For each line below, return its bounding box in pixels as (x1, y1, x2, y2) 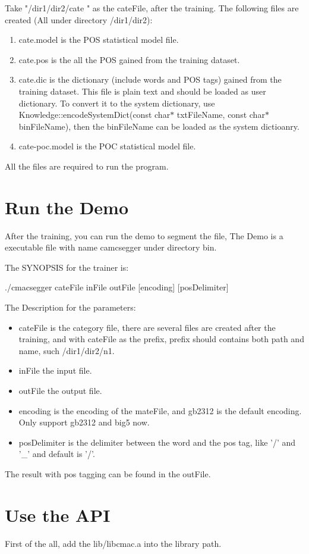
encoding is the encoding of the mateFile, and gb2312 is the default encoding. (18, 404, 302, 417)
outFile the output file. (18, 384, 102, 396)
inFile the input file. (18, 364, 92, 377)
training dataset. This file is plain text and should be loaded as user (18, 84, 266, 97)
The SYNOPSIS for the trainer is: (5, 261, 129, 273)
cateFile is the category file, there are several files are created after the (18, 321, 276, 333)
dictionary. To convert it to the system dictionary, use (18, 96, 215, 109)
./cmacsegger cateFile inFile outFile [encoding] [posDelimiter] (5, 281, 229, 293)
